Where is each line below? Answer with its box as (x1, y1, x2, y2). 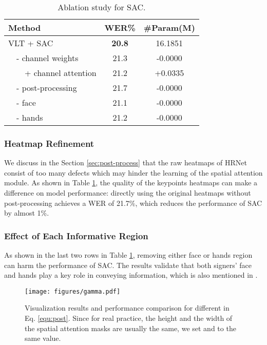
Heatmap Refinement (4, 137, 94, 149)
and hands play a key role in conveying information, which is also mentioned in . (4, 270, 258, 280)
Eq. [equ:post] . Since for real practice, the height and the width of (25, 313, 233, 323)
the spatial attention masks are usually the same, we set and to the (25, 322, 236, 333)
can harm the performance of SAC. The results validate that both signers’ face (4, 259, 252, 270)
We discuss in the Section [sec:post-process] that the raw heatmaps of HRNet (4, 157, 247, 168)
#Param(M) (143, 22, 195, 33)
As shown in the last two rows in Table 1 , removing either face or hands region (4, 250, 253, 260)
